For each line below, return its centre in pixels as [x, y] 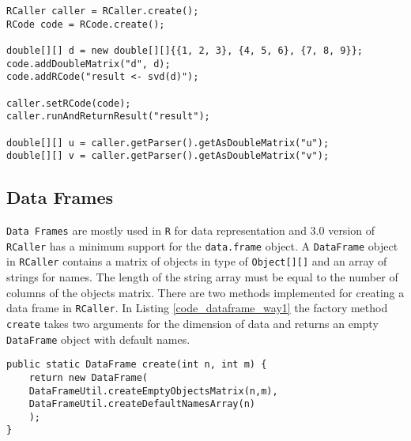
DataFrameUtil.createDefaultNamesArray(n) [142, 404]
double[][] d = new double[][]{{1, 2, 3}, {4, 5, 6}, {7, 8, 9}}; [185, 50]
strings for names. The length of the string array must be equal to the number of [202, 277]
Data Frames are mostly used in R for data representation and [156, 230]
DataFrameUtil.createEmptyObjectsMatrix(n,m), [153, 391]
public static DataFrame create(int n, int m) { [137, 365]
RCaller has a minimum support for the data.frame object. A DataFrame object [202, 245]
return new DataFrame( [88, 377]
